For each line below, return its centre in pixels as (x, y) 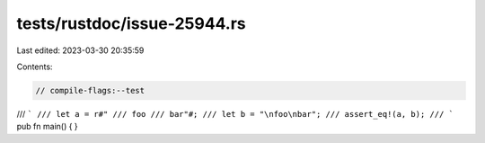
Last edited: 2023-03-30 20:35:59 (80, 50)
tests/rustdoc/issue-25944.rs (131, 23)
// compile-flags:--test (90, 90)
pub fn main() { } (47, 127)
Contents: (35, 67)
